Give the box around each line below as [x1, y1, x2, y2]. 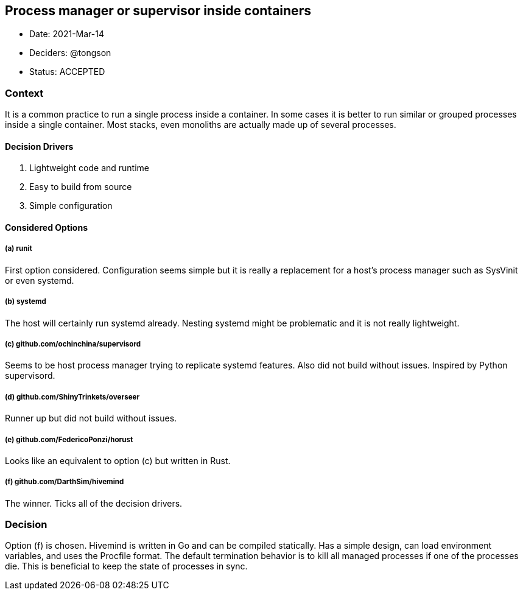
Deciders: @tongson [29, 48, 111, 58]
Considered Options [5, 222, 88, 233]
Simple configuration [29, 200, 113, 211]
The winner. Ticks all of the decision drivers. [5, 498, 183, 509]
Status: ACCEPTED [29, 66, 105, 77]
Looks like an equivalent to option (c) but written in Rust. [5, 455, 231, 466]
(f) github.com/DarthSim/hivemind [5, 477, 124, 487]
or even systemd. [5, 275, 74, 286]
